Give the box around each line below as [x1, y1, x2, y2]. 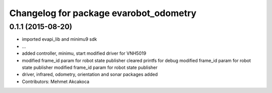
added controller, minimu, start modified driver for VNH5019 [22, 50, 147, 56]
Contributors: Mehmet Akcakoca [22, 78, 90, 84]
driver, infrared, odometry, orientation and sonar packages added [22, 71, 158, 77]
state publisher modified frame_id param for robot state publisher [22, 64, 158, 70]
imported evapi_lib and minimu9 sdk [22, 36, 97, 42]
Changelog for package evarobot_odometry [9, 8, 196, 19]
